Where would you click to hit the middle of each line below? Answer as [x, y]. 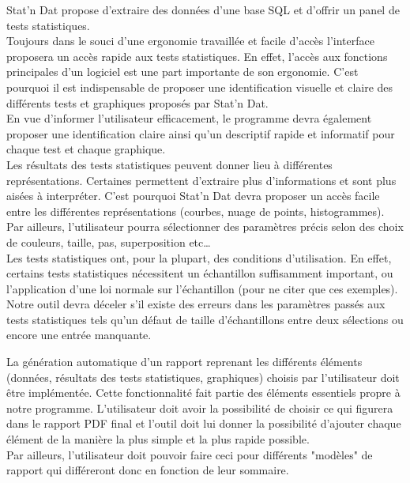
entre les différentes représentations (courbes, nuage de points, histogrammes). [196, 211]
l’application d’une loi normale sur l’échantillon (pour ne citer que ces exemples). [202, 288]
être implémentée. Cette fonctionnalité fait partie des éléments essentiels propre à [203, 392]
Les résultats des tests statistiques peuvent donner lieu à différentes [169, 164]
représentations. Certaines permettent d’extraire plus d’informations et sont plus [201, 180]
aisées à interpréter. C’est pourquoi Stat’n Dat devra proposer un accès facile [193, 196]
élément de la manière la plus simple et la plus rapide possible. [158, 439]
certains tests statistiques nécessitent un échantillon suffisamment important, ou [200, 273]
